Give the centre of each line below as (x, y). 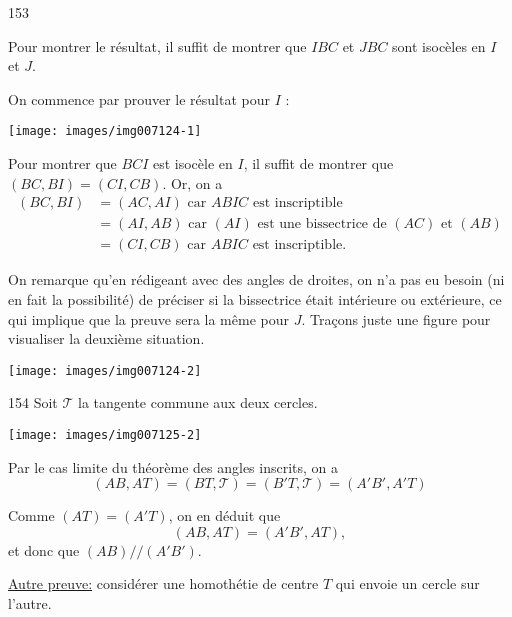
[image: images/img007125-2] (105, 434)
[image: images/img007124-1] (105, 131)
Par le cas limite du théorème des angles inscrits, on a (173, 466)
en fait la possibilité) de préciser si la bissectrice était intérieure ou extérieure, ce (255, 298)
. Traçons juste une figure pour (396, 318)
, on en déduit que (224, 515)
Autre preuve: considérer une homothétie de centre (163, 583)
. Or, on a (192, 182)
